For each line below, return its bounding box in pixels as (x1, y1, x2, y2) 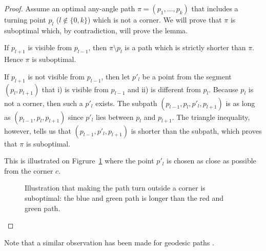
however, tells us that (4, 125, 71, 136)
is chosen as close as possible (167, 155, 256, 166)
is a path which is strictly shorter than (125, 42, 246, 53)
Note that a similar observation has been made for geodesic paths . (4, 237, 214, 247)
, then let (101, 71, 130, 81)
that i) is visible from (42, 83, 109, 94)
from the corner (4, 165, 53, 176)
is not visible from (28, 71, 85, 81)
